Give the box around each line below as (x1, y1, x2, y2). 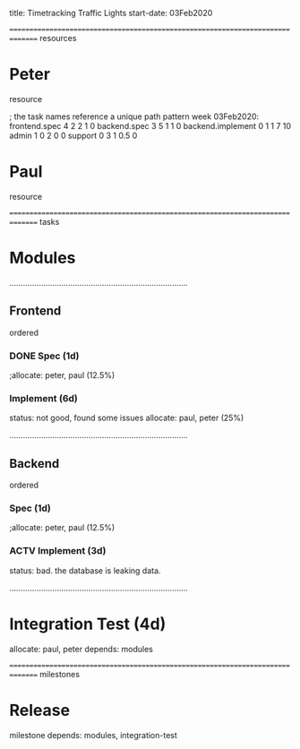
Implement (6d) (9, 392, 79, 404)
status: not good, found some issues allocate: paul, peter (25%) (9, 412, 244, 424)
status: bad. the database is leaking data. (9, 564, 161, 576)
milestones (39, 668, 81, 679)
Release (9, 700, 70, 720)
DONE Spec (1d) (9, 349, 80, 362)
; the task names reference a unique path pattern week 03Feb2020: (9, 111, 260, 122)
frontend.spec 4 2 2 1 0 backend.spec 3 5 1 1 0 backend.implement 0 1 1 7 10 (9, 120, 292, 131)
